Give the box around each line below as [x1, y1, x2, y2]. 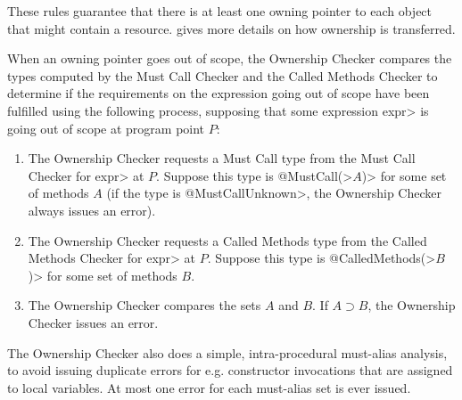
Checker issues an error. [28, 313, 159, 331]
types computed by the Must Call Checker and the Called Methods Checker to [7, 66, 438, 85]
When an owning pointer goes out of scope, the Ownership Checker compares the [7, 49, 452, 68]
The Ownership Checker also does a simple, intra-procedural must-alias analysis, [7, 343, 448, 362]
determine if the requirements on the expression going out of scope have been [7, 84, 430, 102]
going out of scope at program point [7, 118, 205, 137]
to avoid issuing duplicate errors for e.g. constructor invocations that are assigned [7, 361, 453, 380]
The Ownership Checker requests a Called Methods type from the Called [28, 231, 427, 249]
